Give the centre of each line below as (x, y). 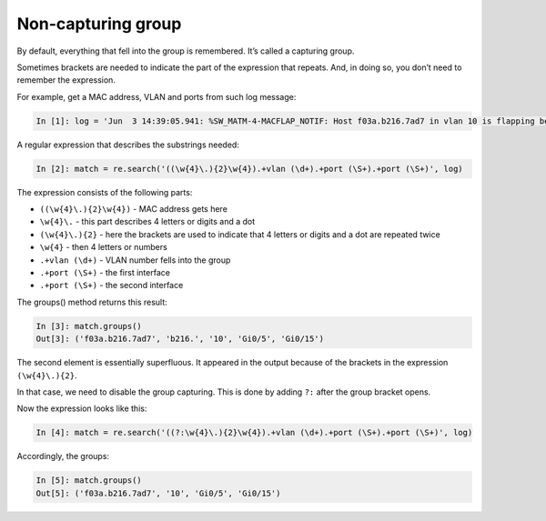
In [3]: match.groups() (89, 326)
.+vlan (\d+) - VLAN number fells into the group (135, 260)
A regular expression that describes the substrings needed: (128, 145)
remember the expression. (66, 80)
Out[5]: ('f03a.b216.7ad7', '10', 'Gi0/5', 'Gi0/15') (158, 493)
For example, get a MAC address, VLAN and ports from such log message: (157, 96)
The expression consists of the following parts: (105, 192)
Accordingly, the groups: (63, 456)
